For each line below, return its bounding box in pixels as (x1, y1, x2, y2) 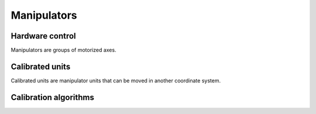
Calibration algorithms (11, 92, 95, 102)
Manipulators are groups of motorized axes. (11, 47, 116, 54)
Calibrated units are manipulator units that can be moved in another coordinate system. (11, 77, 221, 84)
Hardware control (11, 31, 76, 41)
